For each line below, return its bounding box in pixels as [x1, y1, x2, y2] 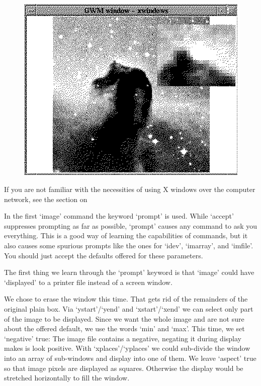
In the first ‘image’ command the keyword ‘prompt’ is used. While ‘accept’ [4, 211, 234, 221]
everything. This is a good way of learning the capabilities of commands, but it [4, 230, 248, 241]
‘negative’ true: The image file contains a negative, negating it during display [4, 333, 241, 343]
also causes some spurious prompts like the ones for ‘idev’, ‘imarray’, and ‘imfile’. [4, 240, 253, 251]
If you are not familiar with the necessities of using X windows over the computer [4, 184, 255, 195]
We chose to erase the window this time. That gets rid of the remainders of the [4, 294, 248, 304]
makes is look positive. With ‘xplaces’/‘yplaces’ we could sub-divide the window [4, 343, 250, 353]
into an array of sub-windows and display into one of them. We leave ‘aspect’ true [4, 352, 256, 363]
